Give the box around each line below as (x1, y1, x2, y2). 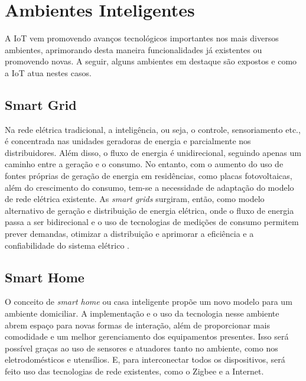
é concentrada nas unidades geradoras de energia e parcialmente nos (5, 135, 251, 147)
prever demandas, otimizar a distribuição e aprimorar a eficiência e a (5, 227, 254, 240)
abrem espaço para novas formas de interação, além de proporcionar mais (5, 318, 270, 331)
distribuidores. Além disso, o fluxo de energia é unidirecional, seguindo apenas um (5, 146, 301, 158)
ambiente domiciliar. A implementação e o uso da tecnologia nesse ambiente (5, 307, 279, 320)
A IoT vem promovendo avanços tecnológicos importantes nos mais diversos (5, 32, 279, 44)
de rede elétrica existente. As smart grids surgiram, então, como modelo (5, 193, 265, 205)
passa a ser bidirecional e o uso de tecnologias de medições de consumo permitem (5, 216, 299, 228)
